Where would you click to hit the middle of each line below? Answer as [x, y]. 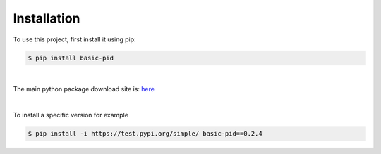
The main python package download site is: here [84, 89]
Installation [47, 18]
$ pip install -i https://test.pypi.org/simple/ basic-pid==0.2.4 [145, 133]
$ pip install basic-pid [71, 58]
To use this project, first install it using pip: [75, 39]
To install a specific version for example [71, 115]
